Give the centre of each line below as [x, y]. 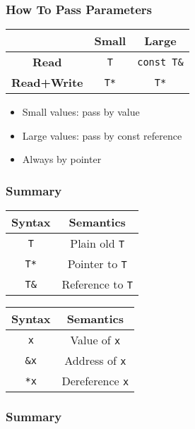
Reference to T [97, 284]
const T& [160, 62]
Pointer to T [97, 264]
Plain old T [97, 243]
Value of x [95, 340]
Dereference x [95, 381]
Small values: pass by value [81, 112]
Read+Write [47, 83]
